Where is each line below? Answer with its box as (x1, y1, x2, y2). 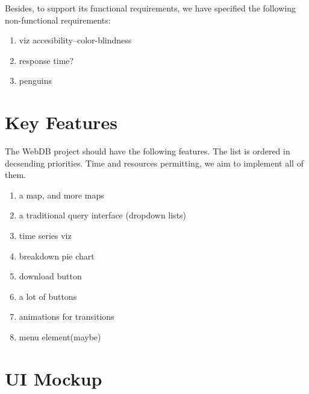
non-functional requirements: (5, 13, 111, 26)
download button (19, 270, 82, 282)
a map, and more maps (19, 188, 104, 201)
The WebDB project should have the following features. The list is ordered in (5, 145, 290, 157)
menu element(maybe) (19, 331, 101, 343)
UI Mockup (5, 366, 102, 390)
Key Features (5, 110, 117, 135)
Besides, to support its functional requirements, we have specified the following (5, 2, 296, 14)
